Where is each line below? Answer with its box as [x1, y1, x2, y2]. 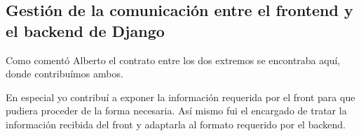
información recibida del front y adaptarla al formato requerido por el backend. [6, 116, 346, 131]
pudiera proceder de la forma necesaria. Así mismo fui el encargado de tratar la [6, 103, 347, 118]
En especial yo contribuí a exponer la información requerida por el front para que [6, 89, 355, 104]
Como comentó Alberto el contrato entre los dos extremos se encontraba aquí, [6, 52, 341, 67]
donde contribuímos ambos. [6, 66, 123, 81]
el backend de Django [6, 20, 165, 41]
